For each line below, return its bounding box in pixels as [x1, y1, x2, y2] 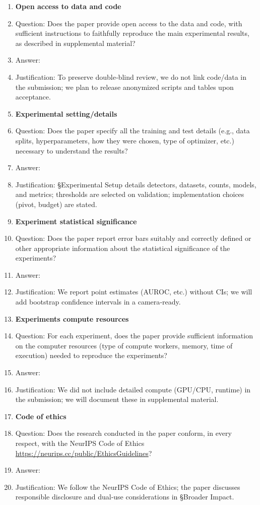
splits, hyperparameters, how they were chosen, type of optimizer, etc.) [15, 135, 234, 145]
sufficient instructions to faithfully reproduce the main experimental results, [15, 28, 249, 38]
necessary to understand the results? [15, 145, 128, 156]
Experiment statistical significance [15, 216, 137, 226]
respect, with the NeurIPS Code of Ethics [15, 438, 145, 448]
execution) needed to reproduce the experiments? [15, 350, 167, 361]
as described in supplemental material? [15, 37, 136, 48]
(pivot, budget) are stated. [15, 198, 97, 209]
